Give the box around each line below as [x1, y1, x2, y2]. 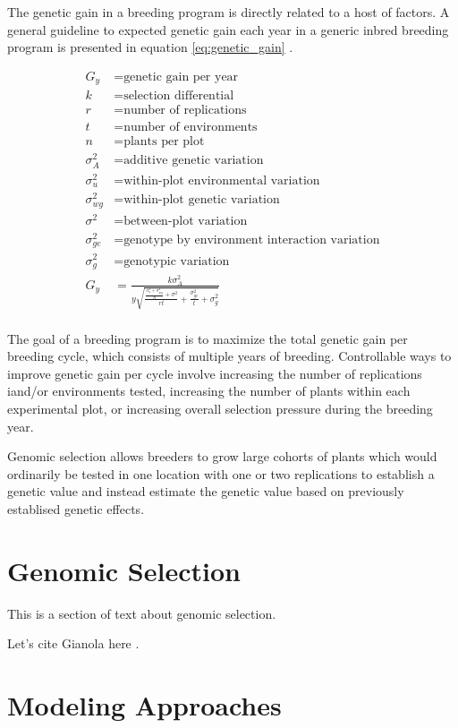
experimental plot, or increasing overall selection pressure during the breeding [7, 399, 433, 418]
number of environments [123, 121, 258, 134]
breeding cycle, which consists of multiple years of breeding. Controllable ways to [7, 347, 452, 365]
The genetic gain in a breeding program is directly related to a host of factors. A [7, 3, 450, 21]
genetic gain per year [123, 70, 239, 83]
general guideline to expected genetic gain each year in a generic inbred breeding [7, 20, 449, 39]
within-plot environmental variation [123, 174, 320, 187]
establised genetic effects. [7, 500, 145, 518]
